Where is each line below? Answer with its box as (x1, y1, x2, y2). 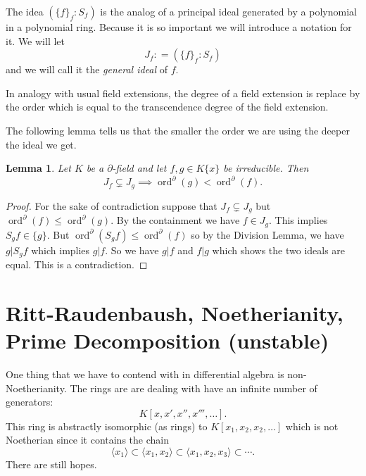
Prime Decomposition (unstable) (6, 326, 329, 355)
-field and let (112, 161, 167, 175)
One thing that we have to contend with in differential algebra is (6, 366, 284, 381)
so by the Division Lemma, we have (191, 227, 344, 242)
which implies (31, 242, 90, 257)
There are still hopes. (6, 456, 97, 471)
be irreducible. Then (223, 161, 309, 175)
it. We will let (6, 33, 65, 48)
